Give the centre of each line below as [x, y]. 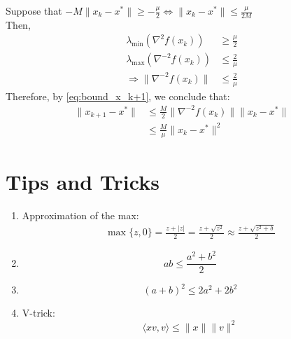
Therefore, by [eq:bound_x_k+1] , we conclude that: [118, 96]
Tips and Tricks [83, 181]
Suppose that [34, 11]
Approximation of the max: [80, 215]
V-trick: [38, 313]
